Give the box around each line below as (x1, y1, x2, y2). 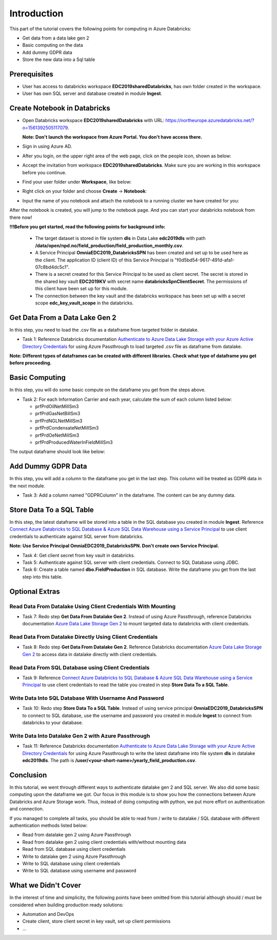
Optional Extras (9, 587, 60, 596)
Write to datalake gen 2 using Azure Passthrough (22, 853, 126, 860)
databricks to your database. (22, 720, 83, 726)
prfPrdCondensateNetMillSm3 (35, 425, 99, 431)
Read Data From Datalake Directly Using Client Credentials (9, 634, 158, 641)
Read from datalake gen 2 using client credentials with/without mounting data (22, 839, 187, 845)
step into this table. (22, 574, 63, 580)
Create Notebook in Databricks (9, 104, 110, 113)
